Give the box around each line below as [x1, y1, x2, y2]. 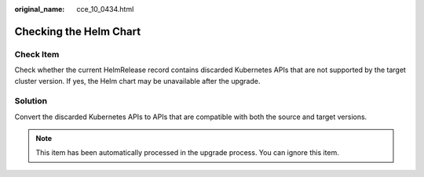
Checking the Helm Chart [14, 24, 141, 38]
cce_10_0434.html [76, 5, 134, 13]
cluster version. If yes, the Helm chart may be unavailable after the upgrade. [14, 76, 261, 85]
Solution [14, 96, 48, 107]
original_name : [14, 5, 65, 13]
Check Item [14, 49, 60, 60]
